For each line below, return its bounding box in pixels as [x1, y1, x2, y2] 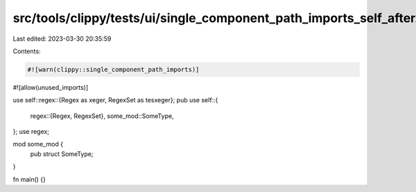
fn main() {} [12, 175, 46, 183]
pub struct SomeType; [30, 149, 94, 158]
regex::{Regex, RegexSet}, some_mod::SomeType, [30, 111, 174, 120]
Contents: [12, 47, 41, 55]
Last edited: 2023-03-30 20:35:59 [12, 35, 112, 43]
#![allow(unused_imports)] [12, 83, 89, 91]
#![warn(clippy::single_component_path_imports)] [27, 66, 200, 73]
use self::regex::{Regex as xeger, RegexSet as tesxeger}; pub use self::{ [12, 96, 218, 104]
